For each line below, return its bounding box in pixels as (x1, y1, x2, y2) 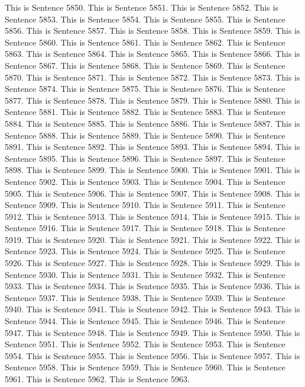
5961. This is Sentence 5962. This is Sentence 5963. (5, 373, 190, 385)
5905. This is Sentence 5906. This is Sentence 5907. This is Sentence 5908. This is (5, 187, 300, 199)
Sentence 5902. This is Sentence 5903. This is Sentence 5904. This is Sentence (5, 175, 285, 187)
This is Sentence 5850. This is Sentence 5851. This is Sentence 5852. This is (5, 1, 278, 13)
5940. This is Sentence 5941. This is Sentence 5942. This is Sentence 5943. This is (5, 303, 300, 315)
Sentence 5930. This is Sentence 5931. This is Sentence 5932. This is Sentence (5, 268, 285, 280)
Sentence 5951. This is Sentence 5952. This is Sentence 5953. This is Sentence (5, 338, 285, 350)
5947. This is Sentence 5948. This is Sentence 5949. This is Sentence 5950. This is (5, 326, 300, 338)
